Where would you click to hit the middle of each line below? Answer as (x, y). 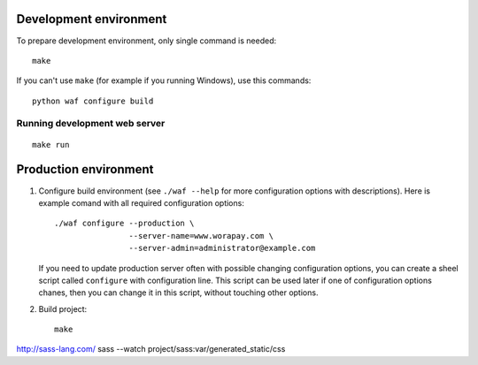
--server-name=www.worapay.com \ (201, 236)
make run (51, 144)
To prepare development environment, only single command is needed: (146, 41)
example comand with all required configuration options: (142, 202)
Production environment (85, 169)
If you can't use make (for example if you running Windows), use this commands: (164, 80)
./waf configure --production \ (124, 224)
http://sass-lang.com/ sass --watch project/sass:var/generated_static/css (151, 349)
